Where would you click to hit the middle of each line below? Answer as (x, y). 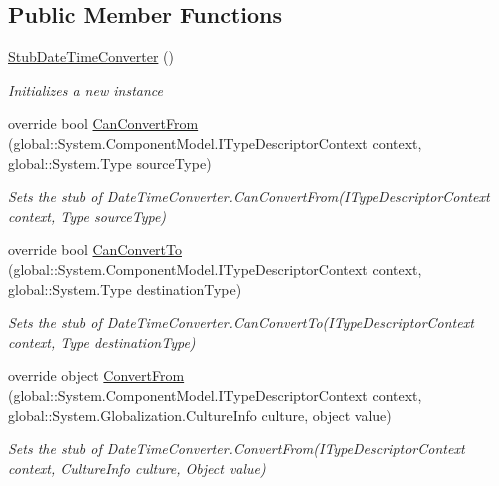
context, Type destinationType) (102, 341)
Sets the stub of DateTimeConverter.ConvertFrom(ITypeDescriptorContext (236, 448)
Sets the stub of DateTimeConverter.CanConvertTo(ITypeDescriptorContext (241, 322)
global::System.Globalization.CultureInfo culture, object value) (200, 414)
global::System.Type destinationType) (125, 288)
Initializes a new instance (85, 89)
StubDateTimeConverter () (91, 56)
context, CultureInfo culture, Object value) (137, 467)
